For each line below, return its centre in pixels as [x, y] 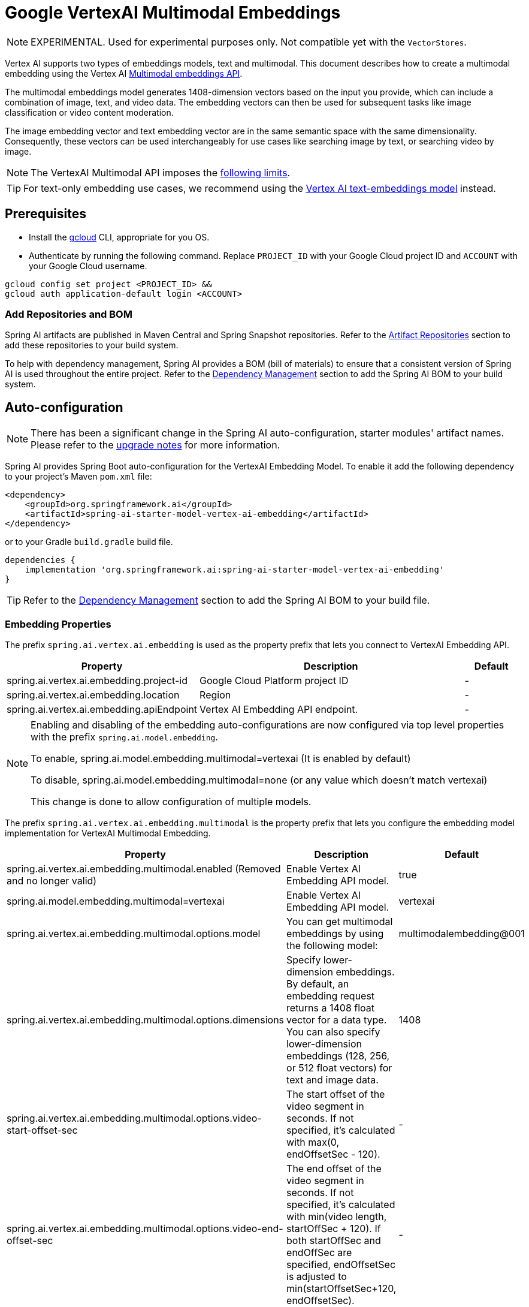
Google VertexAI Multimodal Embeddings [173, 13]
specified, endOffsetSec [341, 1264]
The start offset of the [336, 1094]
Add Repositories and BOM [69, 314]
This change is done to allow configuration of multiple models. [171, 801]
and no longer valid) [52, 880]
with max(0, [313, 1142]
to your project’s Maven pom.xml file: [78, 477]
